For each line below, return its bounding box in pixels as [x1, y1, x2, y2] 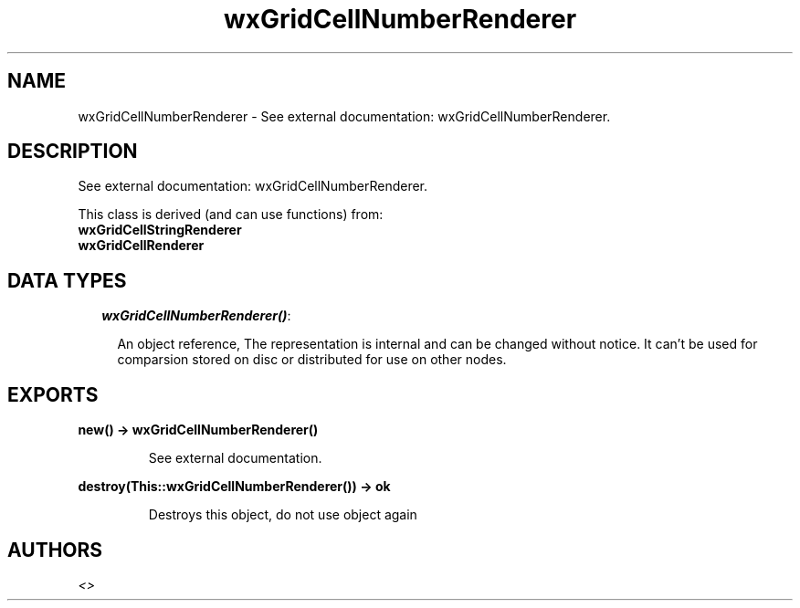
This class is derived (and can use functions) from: [78, 206, 384, 223]
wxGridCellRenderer [78, 237, 205, 254]
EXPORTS [7, 383, 99, 406]
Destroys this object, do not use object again [148, 507, 417, 523]
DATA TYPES [7, 268, 127, 292]
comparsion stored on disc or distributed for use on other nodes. [117, 351, 507, 368]
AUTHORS [7, 538, 103, 561]
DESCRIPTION [7, 140, 138, 163]
